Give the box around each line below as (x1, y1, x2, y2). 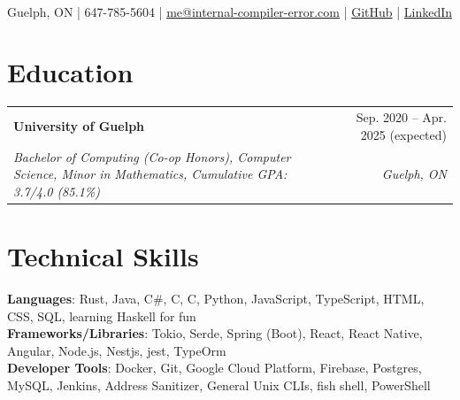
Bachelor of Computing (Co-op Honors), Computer (13, 147, 291, 165)
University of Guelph (13, 116, 145, 135)
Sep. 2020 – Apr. (356, 108, 447, 127)
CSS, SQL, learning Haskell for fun (7, 306, 196, 325)
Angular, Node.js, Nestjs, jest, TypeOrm (7, 341, 226, 359)
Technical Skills (7, 237, 199, 273)
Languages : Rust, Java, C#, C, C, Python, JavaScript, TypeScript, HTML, (7, 288, 425, 307)
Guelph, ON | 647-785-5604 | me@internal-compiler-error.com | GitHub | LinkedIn (7, 2, 453, 20)
